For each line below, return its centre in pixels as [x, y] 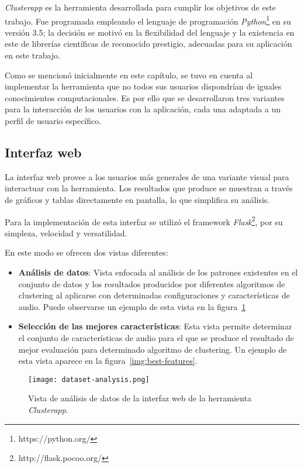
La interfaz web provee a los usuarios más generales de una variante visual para [147, 176]
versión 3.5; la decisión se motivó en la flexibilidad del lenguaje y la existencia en [150, 32]
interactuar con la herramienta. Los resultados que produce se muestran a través [149, 188]
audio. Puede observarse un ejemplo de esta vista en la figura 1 [132, 306]
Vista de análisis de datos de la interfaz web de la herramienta [140, 398]
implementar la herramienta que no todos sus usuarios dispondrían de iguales [143, 86]
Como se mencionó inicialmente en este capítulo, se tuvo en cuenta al [129, 75]
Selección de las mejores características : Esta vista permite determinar [155, 326]
